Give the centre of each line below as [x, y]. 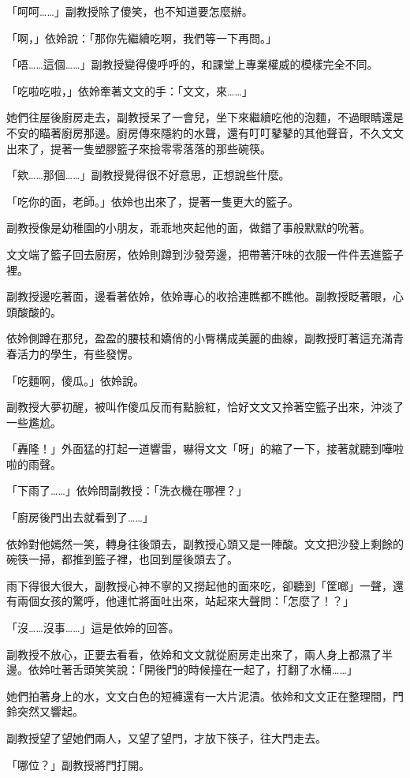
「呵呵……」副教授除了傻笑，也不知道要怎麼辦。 [130, 11]
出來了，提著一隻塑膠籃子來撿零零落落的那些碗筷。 [139, 148]
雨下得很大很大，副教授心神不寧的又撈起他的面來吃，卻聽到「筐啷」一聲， [199, 585]
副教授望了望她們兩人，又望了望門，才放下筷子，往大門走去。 [166, 738]
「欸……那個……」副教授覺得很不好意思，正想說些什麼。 [148, 175]
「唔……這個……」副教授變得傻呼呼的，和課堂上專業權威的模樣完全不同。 [192, 64]
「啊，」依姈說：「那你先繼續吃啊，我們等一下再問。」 [142, 37]
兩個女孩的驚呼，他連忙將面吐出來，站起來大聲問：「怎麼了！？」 [185, 601]
